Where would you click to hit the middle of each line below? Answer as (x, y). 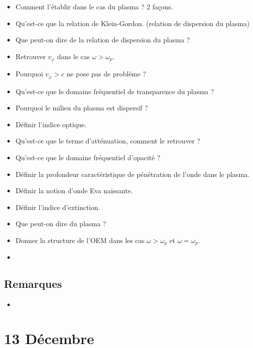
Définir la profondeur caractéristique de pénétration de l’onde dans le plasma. (132, 174)
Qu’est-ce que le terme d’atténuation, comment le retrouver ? (108, 141)
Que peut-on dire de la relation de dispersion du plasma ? (103, 40)
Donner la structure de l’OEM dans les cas (80, 240)
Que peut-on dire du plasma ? (61, 224)
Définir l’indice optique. (51, 124)
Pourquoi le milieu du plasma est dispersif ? (82, 108)
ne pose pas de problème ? (106, 74)
